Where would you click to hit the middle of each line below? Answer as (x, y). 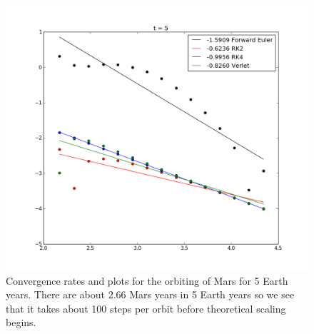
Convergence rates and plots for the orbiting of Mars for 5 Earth (147, 280)
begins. (21, 322)
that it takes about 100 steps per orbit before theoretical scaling (146, 308)
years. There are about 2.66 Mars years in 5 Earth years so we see (150, 294)
